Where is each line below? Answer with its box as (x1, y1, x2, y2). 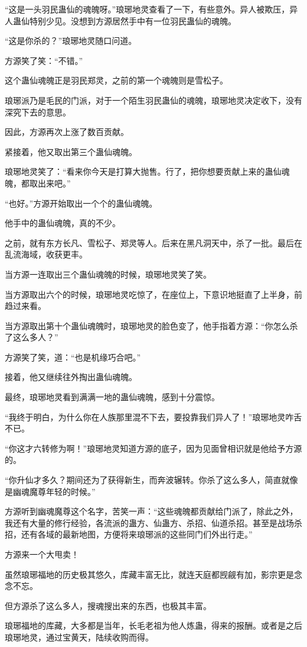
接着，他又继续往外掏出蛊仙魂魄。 (5, 371, 137, 383)
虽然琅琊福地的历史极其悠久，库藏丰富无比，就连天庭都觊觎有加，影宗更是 (5, 568, 294, 580)
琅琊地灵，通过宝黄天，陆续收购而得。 (5, 630, 153, 643)
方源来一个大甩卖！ (5, 548, 79, 560)
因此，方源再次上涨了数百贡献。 (5, 125, 129, 138)
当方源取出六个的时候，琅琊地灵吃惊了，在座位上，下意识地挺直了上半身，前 (5, 288, 302, 300)
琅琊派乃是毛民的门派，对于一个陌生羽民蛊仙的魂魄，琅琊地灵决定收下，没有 (5, 94, 302, 106)
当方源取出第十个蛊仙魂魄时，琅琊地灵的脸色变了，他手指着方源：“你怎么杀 (5, 319, 298, 331)
